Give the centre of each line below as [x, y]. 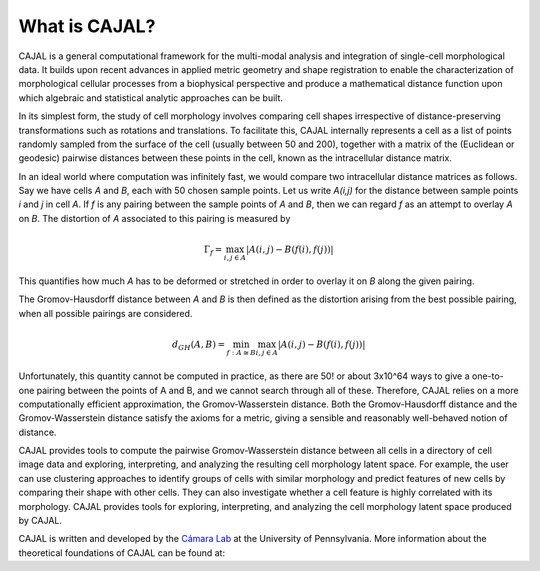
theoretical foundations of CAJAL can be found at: [121, 552]
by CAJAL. [40, 521]
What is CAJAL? [87, 26]
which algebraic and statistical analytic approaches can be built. [151, 97]
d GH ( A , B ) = [198, 345]
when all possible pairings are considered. [105, 313]
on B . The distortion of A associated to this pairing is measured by [154, 218]
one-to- [487, 376]
